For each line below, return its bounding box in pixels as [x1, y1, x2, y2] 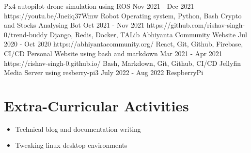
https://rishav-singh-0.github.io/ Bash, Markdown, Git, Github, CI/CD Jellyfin [4, 58, 241, 68]
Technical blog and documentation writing [15, 123, 141, 134]
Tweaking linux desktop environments [15, 140, 127, 150]
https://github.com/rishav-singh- [146, 20, 245, 30]
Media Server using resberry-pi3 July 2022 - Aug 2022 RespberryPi [4, 67, 204, 77]
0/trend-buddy [4, 29, 47, 39]
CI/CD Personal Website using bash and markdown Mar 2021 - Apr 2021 [4, 48, 222, 58]
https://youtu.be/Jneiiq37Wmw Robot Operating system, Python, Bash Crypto [4, 10, 242, 20]
